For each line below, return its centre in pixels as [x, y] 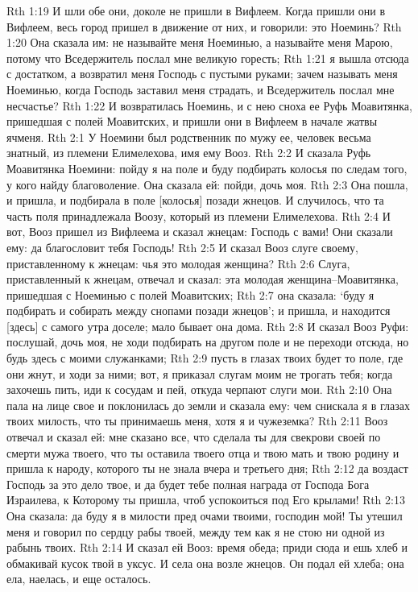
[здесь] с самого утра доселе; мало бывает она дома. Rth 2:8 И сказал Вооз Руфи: [208, 326]
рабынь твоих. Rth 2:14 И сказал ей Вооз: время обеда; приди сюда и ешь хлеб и [207, 547]
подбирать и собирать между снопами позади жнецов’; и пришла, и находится [199, 310]
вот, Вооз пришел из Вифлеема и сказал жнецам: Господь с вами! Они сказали [200, 232]
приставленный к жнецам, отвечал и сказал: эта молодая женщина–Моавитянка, [203, 279]
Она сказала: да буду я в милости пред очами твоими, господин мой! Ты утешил [205, 515]
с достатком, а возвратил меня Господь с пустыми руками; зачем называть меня [202, 74]
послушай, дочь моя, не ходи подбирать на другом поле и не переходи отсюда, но [208, 342]
